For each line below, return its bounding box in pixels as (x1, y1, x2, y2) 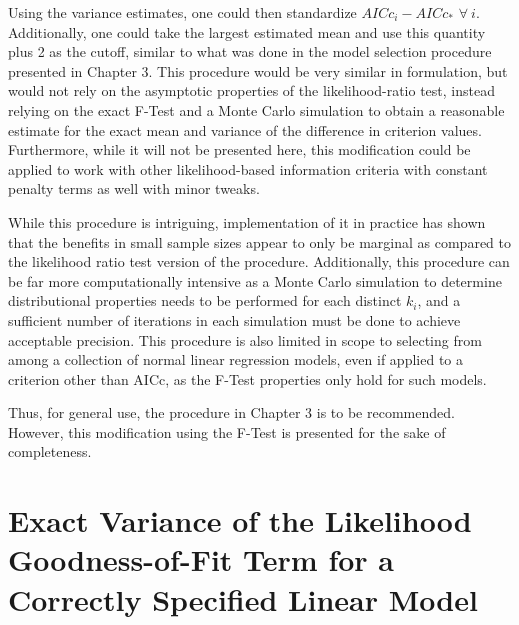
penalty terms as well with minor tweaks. (8, 178, 260, 199)
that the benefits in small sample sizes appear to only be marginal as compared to (8, 231, 511, 252)
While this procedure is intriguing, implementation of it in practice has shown (8, 211, 486, 232)
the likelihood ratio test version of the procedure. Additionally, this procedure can (8, 251, 510, 272)
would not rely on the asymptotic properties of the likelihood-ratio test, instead (8, 80, 495, 101)
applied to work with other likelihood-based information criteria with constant (8, 158, 488, 179)
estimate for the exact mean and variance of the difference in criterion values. (8, 119, 482, 140)
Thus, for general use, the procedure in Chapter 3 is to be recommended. (8, 402, 455, 423)
